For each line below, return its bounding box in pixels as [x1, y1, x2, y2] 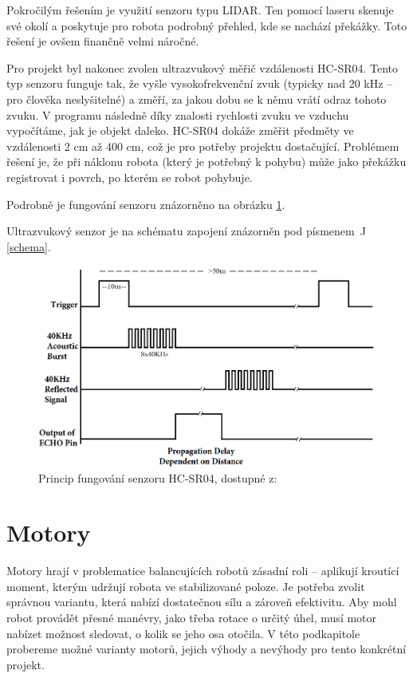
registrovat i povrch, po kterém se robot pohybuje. [6, 168, 253, 185]
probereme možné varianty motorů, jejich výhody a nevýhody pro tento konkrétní [6, 641, 407, 657]
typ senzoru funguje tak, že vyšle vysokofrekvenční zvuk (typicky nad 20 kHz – [6, 75, 393, 92]
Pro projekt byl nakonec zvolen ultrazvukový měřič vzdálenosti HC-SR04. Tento [6, 59, 399, 76]
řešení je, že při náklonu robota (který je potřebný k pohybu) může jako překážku [6, 153, 407, 170]
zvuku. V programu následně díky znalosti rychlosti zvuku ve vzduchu [6, 106, 349, 123]
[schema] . [6, 238, 51, 254]
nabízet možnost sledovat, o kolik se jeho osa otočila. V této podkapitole [6, 625, 360, 641]
